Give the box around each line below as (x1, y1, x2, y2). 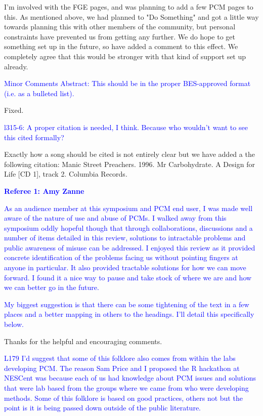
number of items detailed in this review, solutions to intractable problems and (4, 232, 246, 243)
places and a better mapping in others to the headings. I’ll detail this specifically (4, 309, 254, 319)
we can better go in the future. (4, 282, 99, 293)
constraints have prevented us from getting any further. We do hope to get (4, 31, 235, 41)
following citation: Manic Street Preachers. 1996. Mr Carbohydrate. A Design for (4, 158, 255, 169)
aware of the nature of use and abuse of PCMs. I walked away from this (4, 213, 227, 223)
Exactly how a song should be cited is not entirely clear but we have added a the (4, 149, 255, 159)
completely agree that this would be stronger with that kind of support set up (4, 51, 246, 61)
